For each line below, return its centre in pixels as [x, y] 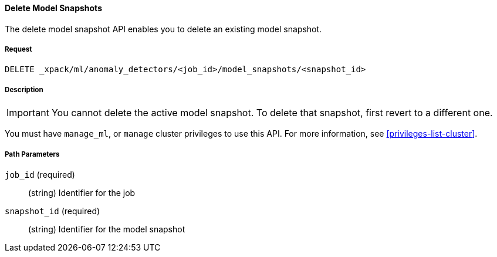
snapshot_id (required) [53, 211]
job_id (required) [40, 174]
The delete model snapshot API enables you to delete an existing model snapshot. [163, 29]
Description [24, 89]
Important [28, 113]
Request [18, 49]
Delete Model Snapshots [53, 8]
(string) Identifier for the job [82, 192]
